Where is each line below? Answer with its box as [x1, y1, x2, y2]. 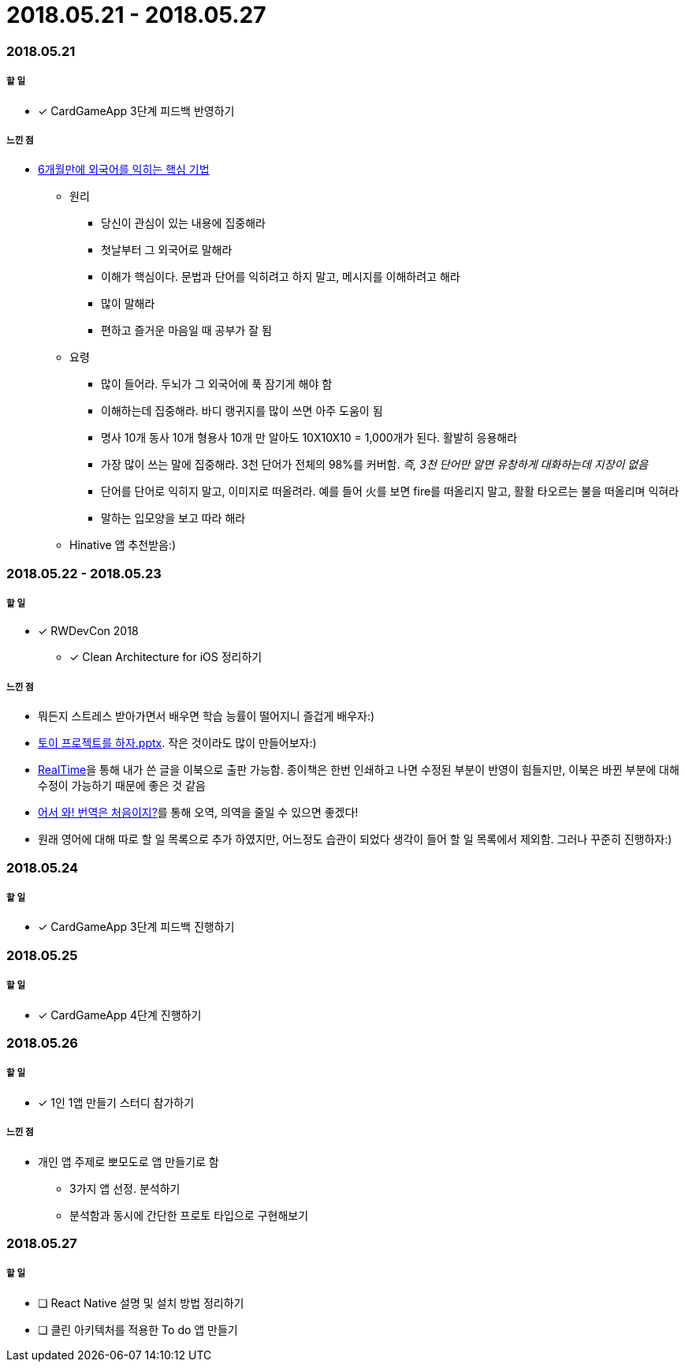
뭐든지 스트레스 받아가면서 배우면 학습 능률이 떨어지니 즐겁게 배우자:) [38, 709, 375, 723]
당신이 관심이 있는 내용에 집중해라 [101, 216, 266, 230]
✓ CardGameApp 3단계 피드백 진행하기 [38, 920, 235, 934]
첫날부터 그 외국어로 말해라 [101, 243, 233, 257]
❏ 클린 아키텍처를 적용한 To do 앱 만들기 [38, 1322, 238, 1336]
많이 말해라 [101, 297, 155, 311]
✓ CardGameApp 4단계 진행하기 [38, 1007, 202, 1022]
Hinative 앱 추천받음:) [69, 538, 177, 552]
